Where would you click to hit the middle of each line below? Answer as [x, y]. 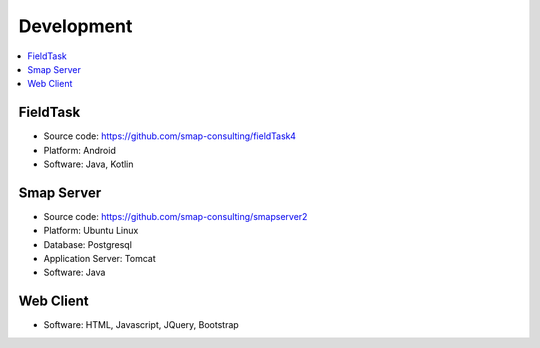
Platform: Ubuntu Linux [91, 231]
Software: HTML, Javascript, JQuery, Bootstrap [141, 325]
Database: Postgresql [87, 244]
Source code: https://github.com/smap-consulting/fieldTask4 [170, 136]
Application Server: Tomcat [99, 259]
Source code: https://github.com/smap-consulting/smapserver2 [175, 216]
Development [75, 26]
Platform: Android [80, 150]
